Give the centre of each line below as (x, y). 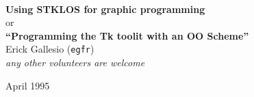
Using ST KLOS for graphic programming (105, 9)
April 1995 (28, 85)
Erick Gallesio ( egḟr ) (50, 49)
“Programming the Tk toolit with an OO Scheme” (127, 35)
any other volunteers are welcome (75, 63)
